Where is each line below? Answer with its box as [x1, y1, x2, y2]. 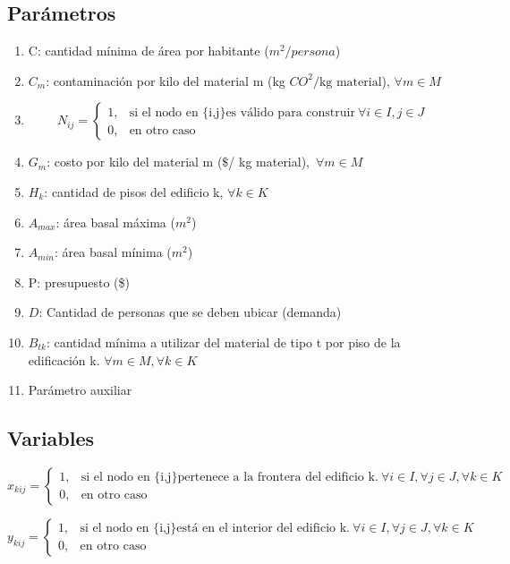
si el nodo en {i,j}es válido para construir [129, 106, 355, 119]
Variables [7, 424, 95, 452]
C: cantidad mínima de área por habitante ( [28, 41, 269, 60]
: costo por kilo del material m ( [47, 152, 223, 171]
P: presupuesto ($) [28, 272, 130, 291]
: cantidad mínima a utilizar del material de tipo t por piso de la [46, 332, 401, 351]
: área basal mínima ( [54, 243, 172, 261]
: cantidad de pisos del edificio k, [44, 182, 224, 201]
